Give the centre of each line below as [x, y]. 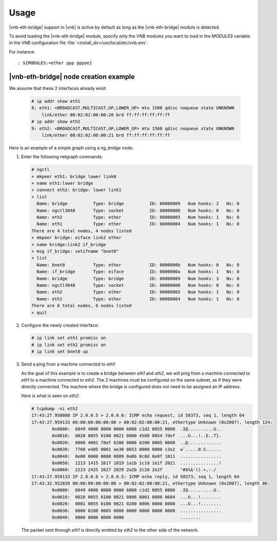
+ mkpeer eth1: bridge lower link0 [74, 176]
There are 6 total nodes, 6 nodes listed [82, 306]
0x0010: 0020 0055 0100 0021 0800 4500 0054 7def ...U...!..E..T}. [137, 436]
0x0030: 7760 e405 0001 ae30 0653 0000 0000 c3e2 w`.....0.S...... [137, 449]
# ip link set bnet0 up [60, 352]
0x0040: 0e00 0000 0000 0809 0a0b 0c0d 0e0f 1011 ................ [137, 456]
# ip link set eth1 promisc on [69, 338]
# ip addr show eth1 [56, 101]
